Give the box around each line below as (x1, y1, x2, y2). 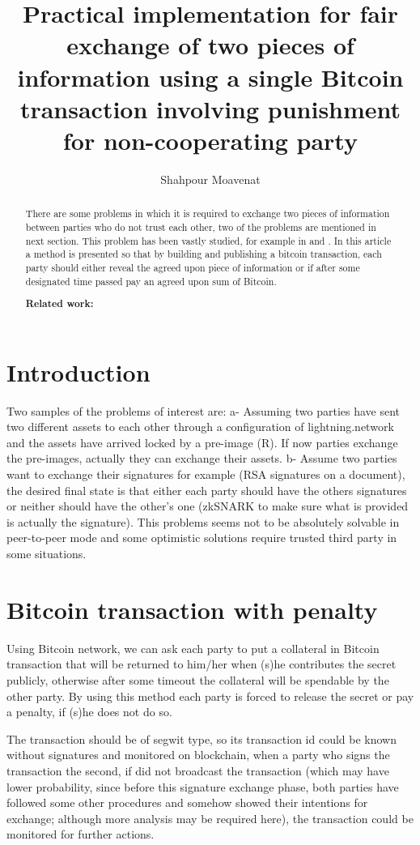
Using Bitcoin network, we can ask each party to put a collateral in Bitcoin (6, 639, 380, 656)
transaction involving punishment (19, 92, 401, 125)
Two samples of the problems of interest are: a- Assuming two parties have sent (6, 402, 401, 419)
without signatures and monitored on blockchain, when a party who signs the (6, 746, 390, 763)
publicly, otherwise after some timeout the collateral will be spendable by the (6, 671, 389, 688)
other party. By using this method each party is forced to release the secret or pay (6, 687, 414, 704)
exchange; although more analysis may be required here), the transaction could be (6, 809, 414, 826)
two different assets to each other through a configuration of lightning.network (6, 418, 394, 435)
